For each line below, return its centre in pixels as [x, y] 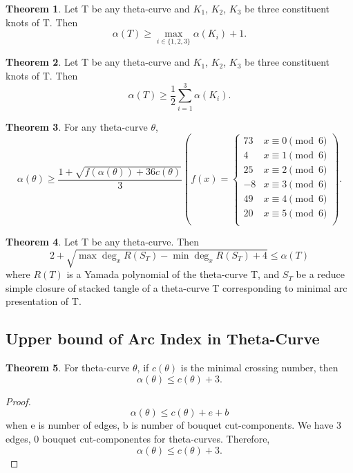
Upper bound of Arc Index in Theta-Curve [163, 338]
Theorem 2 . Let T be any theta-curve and [98, 62]
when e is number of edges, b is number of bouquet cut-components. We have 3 [174, 425]
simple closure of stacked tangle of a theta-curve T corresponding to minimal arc [176, 287]
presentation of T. [44, 301]
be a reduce [321, 274]
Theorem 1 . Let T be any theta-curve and [98, 8]
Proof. [18, 401]
